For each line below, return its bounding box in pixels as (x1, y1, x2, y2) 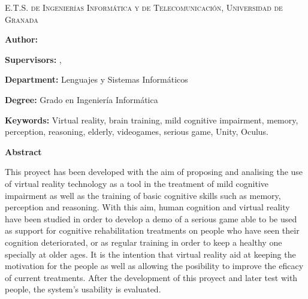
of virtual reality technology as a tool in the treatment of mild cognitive (5, 177, 269, 189)
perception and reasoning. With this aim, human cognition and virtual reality (5, 201, 290, 213)
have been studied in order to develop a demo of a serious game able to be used (5, 212, 297, 225)
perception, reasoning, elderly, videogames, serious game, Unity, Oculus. (5, 125, 269, 138)
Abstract (5, 145, 42, 158)
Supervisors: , (5, 53, 62, 65)
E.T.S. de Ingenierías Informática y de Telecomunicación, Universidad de (5, 1, 283, 13)
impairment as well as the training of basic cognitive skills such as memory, (5, 189, 281, 201)
